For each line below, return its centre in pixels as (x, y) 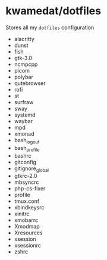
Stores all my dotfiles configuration (50, 27)
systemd (25, 115)
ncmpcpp (26, 64)
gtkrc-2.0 (26, 176)
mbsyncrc (26, 182)
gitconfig (25, 162)
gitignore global (31, 169)
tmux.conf (27, 201)
